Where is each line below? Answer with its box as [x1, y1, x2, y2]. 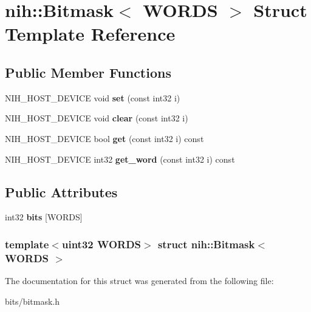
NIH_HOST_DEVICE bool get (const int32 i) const [5, 132, 204, 144]
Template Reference [5, 21, 176, 46]
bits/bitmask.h [5, 294, 60, 307]
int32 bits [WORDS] [5, 211, 83, 223]
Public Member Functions [5, 63, 171, 81]
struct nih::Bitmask [157, 236, 255, 251]
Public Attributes [5, 182, 118, 201]
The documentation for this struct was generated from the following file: [5, 274, 274, 287]
